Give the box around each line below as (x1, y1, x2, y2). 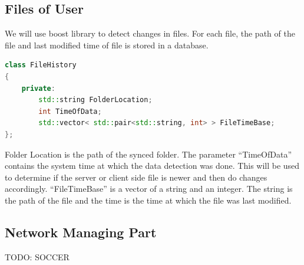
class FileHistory (5, 61, 77, 70)
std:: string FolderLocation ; (38, 96, 153, 104)
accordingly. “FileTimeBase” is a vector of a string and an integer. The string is (5, 182, 293, 195)
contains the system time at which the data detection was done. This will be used (5, 159, 300, 172)
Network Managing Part (5, 223, 157, 241)
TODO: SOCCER (5, 250, 70, 263)
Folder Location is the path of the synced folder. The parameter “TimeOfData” (5, 148, 292, 160)
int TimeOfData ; (38, 107, 102, 116)
